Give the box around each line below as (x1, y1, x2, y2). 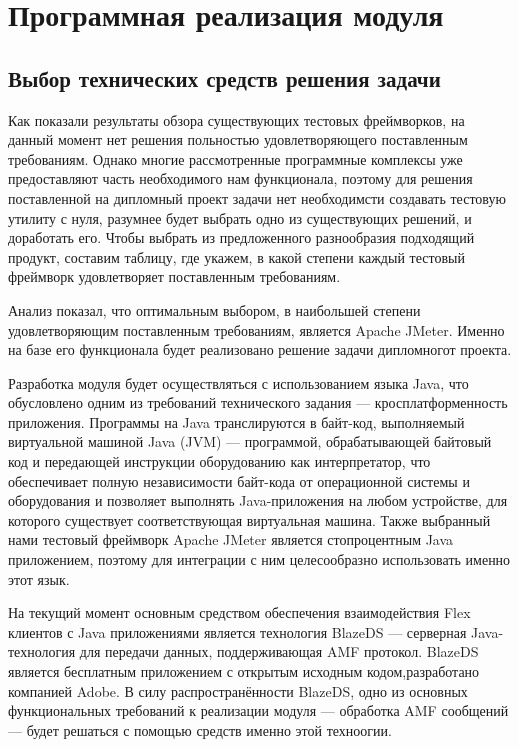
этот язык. (8, 568, 70, 589)
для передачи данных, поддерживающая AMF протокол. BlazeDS (79, 641, 479, 662)
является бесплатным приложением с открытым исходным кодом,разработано (8, 661, 480, 682)
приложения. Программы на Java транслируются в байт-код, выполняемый (8, 411, 465, 432)
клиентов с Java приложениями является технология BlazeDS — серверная (8, 621, 467, 642)
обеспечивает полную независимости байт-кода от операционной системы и (8, 470, 470, 491)
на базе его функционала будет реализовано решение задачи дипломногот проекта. (8, 339, 512, 360)
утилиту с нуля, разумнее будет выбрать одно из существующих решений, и (8, 207, 472, 228)
